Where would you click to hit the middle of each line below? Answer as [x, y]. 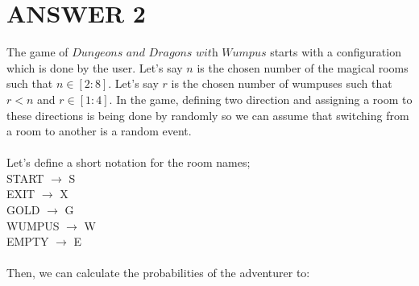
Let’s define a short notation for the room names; [129, 162]
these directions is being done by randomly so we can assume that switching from [208, 115]
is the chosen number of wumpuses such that [282, 83]
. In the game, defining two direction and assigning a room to [261, 99]
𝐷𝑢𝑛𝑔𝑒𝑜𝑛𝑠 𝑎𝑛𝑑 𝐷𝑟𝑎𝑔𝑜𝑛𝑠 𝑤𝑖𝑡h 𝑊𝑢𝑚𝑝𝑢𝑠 [169, 54]
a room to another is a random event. [99, 131]
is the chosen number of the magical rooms [303, 67]
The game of [37, 52]
